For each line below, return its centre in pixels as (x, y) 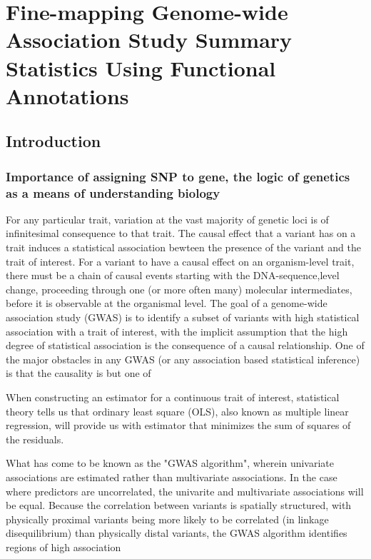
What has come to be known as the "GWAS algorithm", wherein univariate (170, 463)
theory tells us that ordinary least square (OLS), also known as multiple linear (177, 411)
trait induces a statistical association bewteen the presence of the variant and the (183, 247)
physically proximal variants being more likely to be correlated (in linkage (167, 519)
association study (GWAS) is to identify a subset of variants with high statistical (183, 317)
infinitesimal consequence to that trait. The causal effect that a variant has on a (181, 233)
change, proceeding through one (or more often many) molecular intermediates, (179, 289)
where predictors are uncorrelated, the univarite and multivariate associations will (185, 491)
